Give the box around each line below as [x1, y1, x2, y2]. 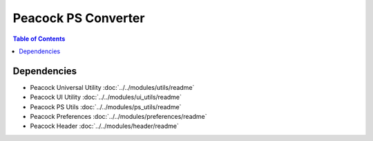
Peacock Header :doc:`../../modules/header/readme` [30, 122, 179, 131]
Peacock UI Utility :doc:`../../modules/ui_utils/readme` [30, 93, 182, 102]
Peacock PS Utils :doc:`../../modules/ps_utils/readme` [30, 102, 182, 111]
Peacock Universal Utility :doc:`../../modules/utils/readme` [30, 83, 195, 91]
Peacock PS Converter [12, 10, 145, 26]
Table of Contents [12, 35, 66, 43]
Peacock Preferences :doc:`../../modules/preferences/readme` [30, 113, 207, 121]
